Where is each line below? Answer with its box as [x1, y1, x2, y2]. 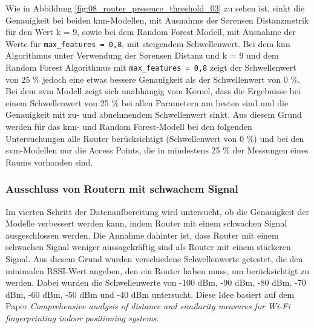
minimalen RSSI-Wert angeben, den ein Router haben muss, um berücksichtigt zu [5, 264, 310, 277]
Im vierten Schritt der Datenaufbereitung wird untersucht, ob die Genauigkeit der [5, 205, 309, 217]
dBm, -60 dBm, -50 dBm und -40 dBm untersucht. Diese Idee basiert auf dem [5, 288, 295, 300]
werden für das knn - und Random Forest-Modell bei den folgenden [5, 120, 252, 133]
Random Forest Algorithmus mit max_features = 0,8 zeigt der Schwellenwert [5, 61, 296, 74]
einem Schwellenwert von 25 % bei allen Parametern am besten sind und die [5, 96, 289, 109]
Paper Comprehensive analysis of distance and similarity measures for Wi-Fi [5, 300, 290, 312]
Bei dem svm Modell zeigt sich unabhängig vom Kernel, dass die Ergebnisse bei [5, 85, 301, 97]
